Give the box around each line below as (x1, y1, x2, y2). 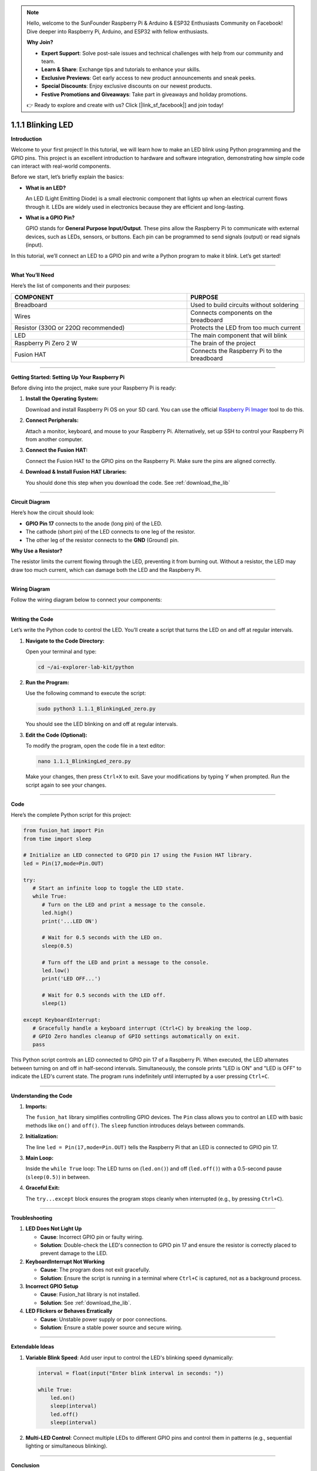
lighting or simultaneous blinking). (25, 1442, 108, 1450)
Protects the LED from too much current (190, 324, 301, 332)
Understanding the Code (11, 1092, 73, 1099)
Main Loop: (25, 1154, 54, 1162)
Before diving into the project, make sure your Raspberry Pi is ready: (11, 384, 177, 391)
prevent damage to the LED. (40, 1250, 108, 1257)
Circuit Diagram (11, 498, 50, 505)
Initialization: (25, 1133, 59, 1140)
